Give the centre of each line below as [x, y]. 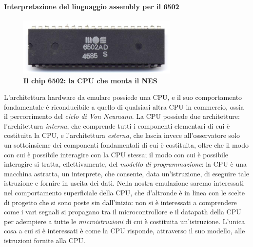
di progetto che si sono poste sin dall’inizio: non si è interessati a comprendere [120, 202]
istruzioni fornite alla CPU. [45, 240]
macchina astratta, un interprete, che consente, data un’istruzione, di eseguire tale [126, 173]
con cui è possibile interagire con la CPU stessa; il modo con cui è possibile [116, 154]
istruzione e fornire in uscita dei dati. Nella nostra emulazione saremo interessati [124, 183]
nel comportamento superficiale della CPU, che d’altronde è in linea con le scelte [124, 192]
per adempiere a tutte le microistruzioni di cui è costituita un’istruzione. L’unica [125, 221]
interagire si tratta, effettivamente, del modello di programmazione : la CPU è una [126, 164]
